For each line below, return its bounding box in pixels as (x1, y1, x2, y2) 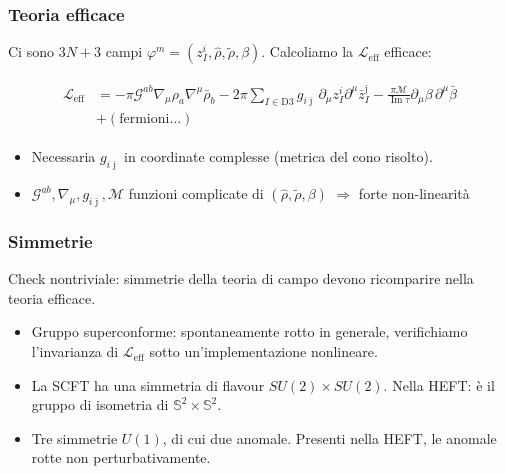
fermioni (119, 112, 170, 127)
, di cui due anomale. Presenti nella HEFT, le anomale (162, 427, 497, 448)
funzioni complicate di (128, 183, 264, 204)
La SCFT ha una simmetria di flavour (31, 374, 265, 395)
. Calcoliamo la (261, 41, 354, 62)
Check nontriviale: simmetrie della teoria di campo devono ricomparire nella (8, 268, 474, 289)
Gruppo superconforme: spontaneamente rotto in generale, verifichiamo (31, 321, 468, 342)
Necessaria (31, 146, 96, 167)
